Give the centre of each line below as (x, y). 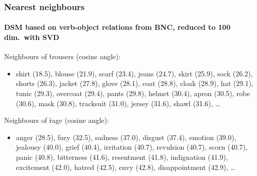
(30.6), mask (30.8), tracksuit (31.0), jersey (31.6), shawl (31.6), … (118, 103)
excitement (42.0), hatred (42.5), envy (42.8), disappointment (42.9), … (125, 167)
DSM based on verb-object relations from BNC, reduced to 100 (117, 27)
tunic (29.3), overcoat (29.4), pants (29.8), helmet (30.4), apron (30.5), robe (133, 93)
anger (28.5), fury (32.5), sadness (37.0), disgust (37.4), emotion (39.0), (126, 137)
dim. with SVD (32, 37)
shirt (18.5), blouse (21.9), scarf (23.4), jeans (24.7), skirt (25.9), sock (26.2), (134, 73)
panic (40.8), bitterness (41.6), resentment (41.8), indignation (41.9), (122, 157)
